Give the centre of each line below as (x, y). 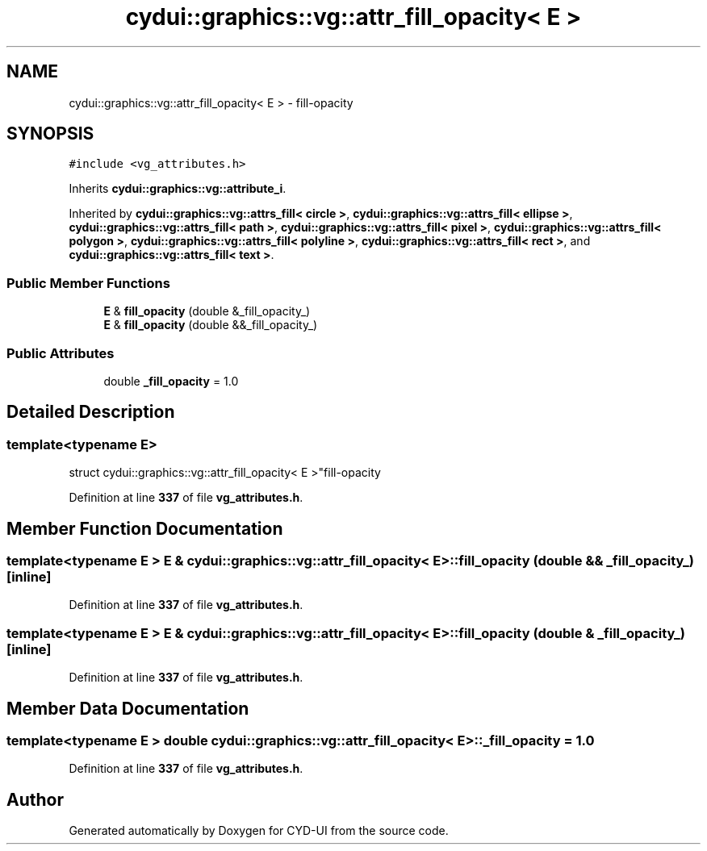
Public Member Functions (88, 283)
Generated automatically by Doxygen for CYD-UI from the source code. (259, 831)
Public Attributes (61, 353)
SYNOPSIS (50, 134)
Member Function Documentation (145, 528)
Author (35, 799)
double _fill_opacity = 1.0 (171, 381)
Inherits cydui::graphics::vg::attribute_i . (178, 189)
